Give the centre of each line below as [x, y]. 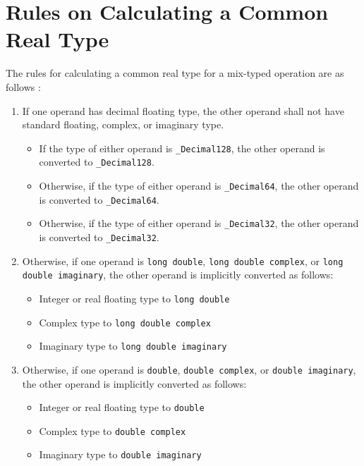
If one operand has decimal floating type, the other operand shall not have [183, 110]
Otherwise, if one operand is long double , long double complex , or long [183, 260]
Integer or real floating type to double [122, 407]
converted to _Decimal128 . [97, 162]
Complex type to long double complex [125, 322]
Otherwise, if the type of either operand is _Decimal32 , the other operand [199, 223]
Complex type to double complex [113, 430]
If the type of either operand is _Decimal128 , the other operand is [182, 148]
